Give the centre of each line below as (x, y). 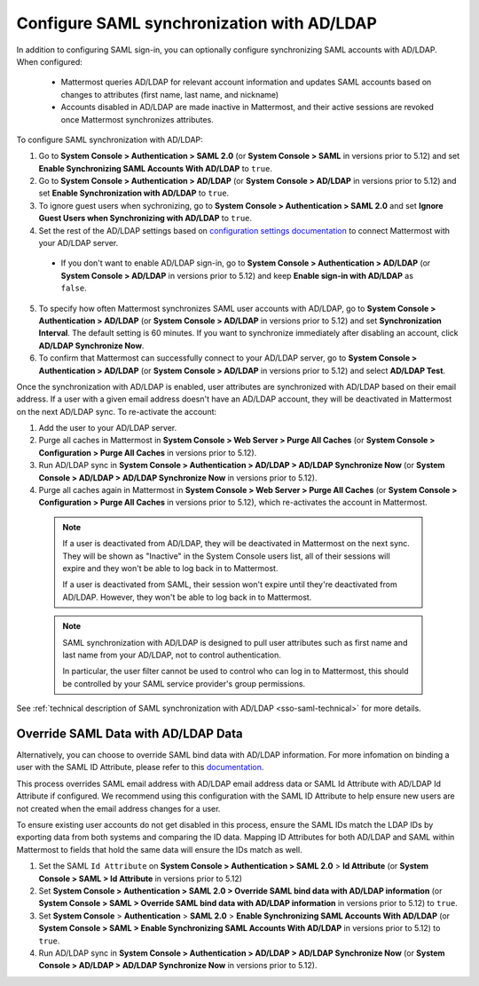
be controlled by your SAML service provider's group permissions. (184, 683)
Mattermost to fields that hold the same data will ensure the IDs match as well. (159, 849)
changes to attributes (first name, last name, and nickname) (170, 94)
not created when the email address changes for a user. (118, 808)
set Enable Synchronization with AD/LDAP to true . (134, 193)
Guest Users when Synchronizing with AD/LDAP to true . (145, 219)
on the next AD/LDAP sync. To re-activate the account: (117, 411)
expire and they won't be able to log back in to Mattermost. (170, 568)
